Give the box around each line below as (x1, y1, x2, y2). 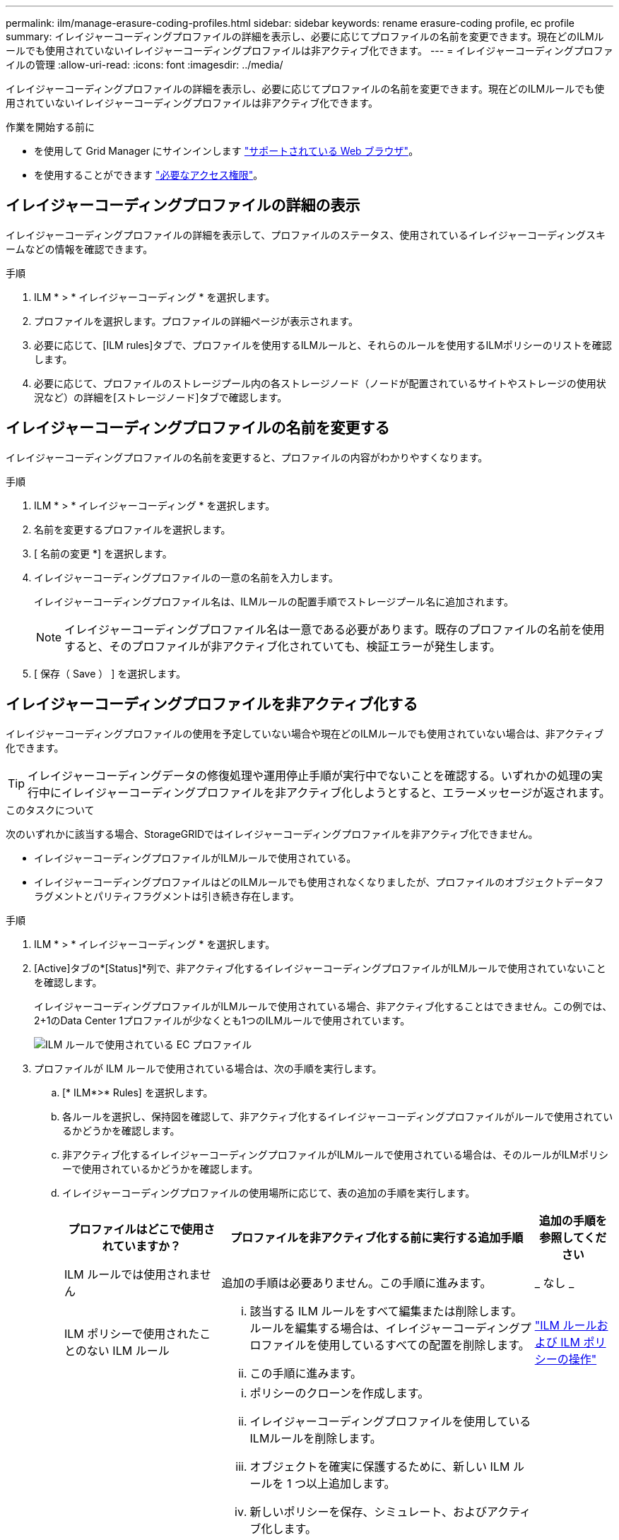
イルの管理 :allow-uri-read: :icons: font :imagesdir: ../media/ (6, 59, 283, 71)
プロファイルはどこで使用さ (68, 1221, 216, 1236)
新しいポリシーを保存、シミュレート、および (249, 1504, 487, 1519)
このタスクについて (6, 803, 95, 816)
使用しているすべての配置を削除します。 (317, 1337, 530, 1352)
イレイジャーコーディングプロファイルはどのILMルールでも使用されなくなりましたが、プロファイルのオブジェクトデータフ (34, 875, 604, 888)
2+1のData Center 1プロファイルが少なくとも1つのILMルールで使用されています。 (34, 1014, 411, 1026)
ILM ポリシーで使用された (64, 1326, 200, 1341)
